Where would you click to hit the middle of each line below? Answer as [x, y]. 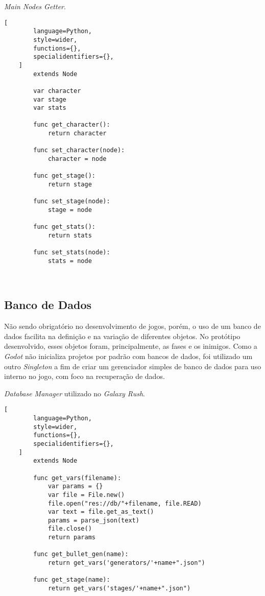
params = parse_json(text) [93, 520]
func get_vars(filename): [77, 478]
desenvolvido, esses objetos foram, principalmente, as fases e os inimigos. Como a [131, 346]
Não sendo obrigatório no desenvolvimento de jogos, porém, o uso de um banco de [132, 326]
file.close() [70, 529]
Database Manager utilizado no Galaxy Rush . [75, 393]
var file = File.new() [86, 495]
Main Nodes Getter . [35, 6]
